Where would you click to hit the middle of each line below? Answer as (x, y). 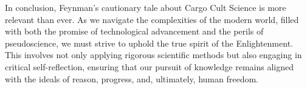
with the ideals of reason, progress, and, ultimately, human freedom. (132, 78)
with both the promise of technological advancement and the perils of (134, 31)
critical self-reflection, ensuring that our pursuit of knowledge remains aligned (150, 66)
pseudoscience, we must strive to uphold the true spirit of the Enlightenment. (149, 43)
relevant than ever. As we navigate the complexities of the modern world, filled (152, 19)
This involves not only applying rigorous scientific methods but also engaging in (153, 55)
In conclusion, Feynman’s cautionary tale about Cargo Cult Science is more (146, 7)
